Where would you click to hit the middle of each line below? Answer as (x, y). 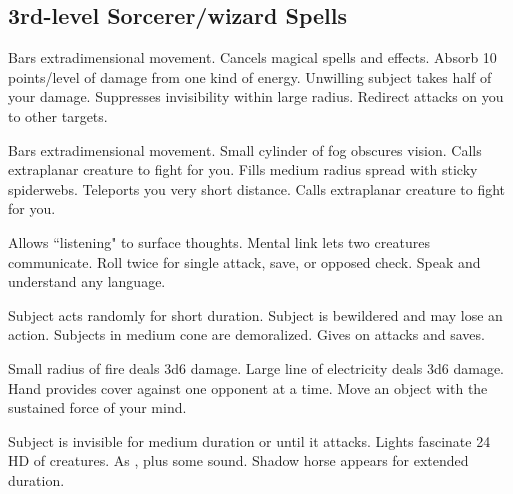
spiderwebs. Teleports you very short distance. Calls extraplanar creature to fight (256, 188)
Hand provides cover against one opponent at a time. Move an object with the (248, 387)
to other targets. (58, 115)
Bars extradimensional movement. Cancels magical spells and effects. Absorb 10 (252, 57)
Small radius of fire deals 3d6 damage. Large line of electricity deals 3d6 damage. (256, 367)
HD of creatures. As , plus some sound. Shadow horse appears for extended (238, 460)
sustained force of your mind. (97, 407)
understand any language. (87, 281)
